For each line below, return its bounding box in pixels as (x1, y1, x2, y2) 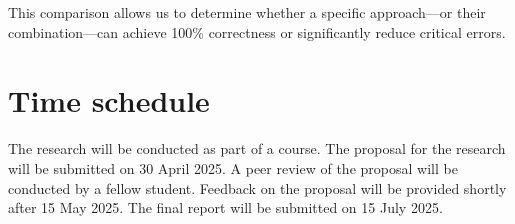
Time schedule (8, 80, 210, 121)
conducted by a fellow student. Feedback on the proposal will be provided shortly (8, 177, 507, 198)
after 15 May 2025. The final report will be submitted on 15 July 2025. (8, 197, 443, 218)
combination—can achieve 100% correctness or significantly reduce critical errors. (8, 21, 506, 42)
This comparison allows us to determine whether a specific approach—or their (8, 2, 486, 22)
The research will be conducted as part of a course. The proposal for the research (8, 138, 506, 159)
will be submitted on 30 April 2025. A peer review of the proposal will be (8, 157, 458, 178)
